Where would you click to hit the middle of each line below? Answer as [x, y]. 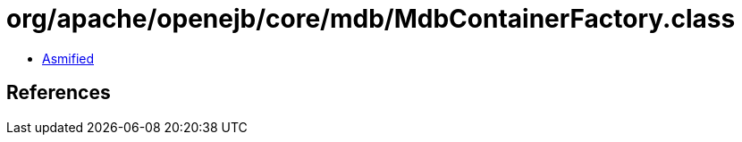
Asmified [68, 58]
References [59, 93]
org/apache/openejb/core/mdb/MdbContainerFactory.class [371, 19]
